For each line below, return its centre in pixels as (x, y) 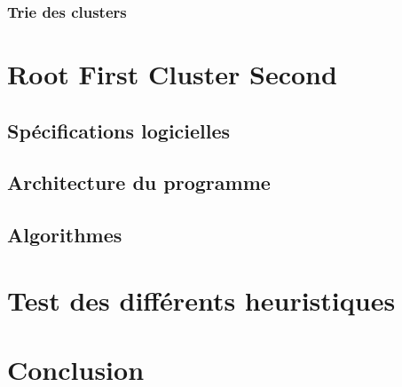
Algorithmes (65, 235)
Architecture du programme (139, 182)
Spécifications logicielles (119, 130)
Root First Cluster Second (172, 74)
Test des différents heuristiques (201, 300)
